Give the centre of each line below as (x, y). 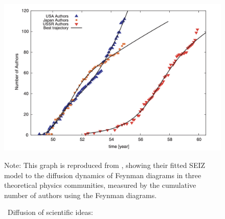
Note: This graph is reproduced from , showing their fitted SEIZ (105, 165)
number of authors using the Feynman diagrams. (81, 195)
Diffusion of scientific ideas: (50, 212)
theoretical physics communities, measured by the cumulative (100, 185)
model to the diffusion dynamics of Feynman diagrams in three (103, 175)
